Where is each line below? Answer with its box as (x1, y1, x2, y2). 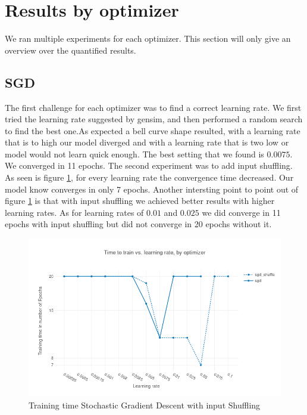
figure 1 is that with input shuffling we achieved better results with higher (5, 194, 275, 207)
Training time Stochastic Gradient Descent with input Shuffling (29, 398, 261, 411)
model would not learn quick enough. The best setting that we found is (5, 147, 264, 160)
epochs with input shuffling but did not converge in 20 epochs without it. (5, 218, 272, 230)
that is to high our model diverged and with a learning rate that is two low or (5, 136, 289, 148)
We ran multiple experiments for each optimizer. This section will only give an (5, 32, 291, 45)
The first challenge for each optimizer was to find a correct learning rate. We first (5, 101, 302, 113)
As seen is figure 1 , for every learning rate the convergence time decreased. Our (5, 171, 294, 184)
